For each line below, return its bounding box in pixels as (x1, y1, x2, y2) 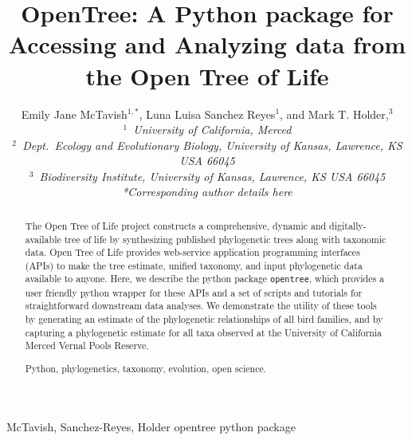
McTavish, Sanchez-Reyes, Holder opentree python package (6, 418, 296, 435)
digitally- (329, 218, 367, 232)
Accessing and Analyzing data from (8, 28, 406, 61)
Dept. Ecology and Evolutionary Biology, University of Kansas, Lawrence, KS (22, 136, 402, 153)
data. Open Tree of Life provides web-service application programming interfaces (25, 246, 360, 259)
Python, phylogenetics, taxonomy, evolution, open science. (25, 361, 267, 375)
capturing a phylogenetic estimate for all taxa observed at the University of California (25, 325, 383, 339)
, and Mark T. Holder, (280, 105, 389, 122)
